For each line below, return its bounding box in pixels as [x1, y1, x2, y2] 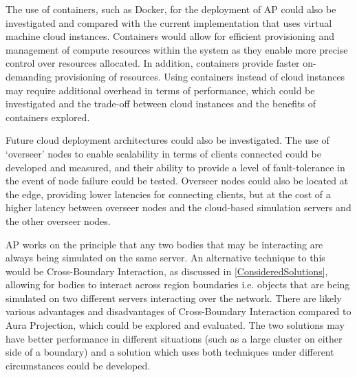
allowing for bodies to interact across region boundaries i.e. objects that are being [6, 277, 350, 292]
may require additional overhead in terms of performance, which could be [6, 83, 315, 97]
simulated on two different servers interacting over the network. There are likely [6, 290, 342, 305]
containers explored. [6, 109, 90, 124]
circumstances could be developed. [6, 358, 151, 372]
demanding [6, 69, 52, 83]
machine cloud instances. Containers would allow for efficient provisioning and [6, 29, 334, 43]
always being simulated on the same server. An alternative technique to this [6, 250, 325, 265]
